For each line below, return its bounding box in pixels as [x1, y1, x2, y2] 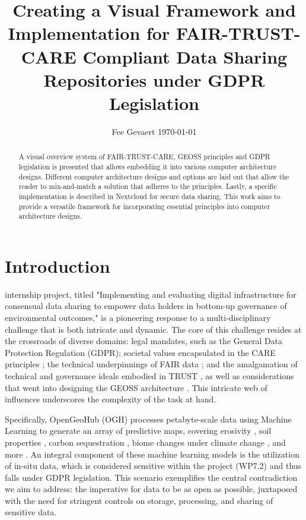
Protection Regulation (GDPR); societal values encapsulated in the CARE [5, 346, 276, 358]
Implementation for [8, 21, 170, 45]
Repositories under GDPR [43, 67, 265, 92]
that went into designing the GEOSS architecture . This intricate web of [5, 381, 267, 393]
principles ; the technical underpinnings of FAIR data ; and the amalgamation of [5, 358, 298, 370]
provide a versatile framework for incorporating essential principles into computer [18, 201, 270, 211]
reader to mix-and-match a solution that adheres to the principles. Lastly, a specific [18, 181, 277, 191]
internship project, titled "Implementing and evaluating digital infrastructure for [5, 288, 297, 300]
